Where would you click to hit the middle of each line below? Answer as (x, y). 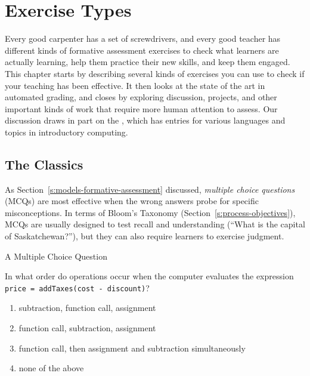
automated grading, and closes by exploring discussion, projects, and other (141, 97)
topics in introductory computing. (66, 132)
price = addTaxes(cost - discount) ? (77, 287)
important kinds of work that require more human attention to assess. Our (141, 108)
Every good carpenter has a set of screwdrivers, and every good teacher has (143, 38)
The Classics (44, 164)
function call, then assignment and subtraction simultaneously (132, 348)
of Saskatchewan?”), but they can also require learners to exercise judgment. (145, 236)
